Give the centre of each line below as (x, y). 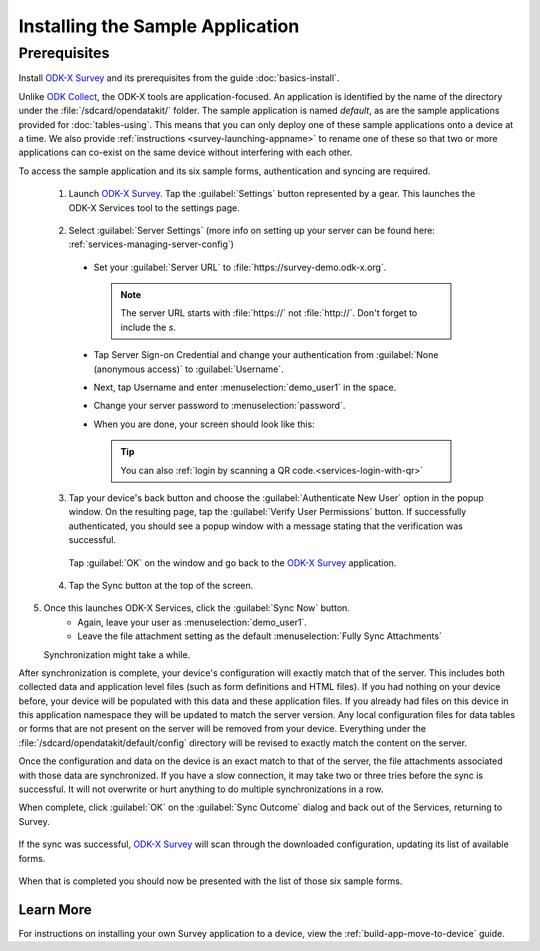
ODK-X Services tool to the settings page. (154, 207)
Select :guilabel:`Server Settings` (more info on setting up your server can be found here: (251, 230)
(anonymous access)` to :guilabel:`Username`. (188, 369)
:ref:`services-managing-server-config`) (151, 244)
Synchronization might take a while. (117, 654)
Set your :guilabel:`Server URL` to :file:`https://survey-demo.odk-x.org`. (240, 267)
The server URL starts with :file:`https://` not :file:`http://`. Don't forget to (269, 313)
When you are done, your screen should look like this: (204, 424)
